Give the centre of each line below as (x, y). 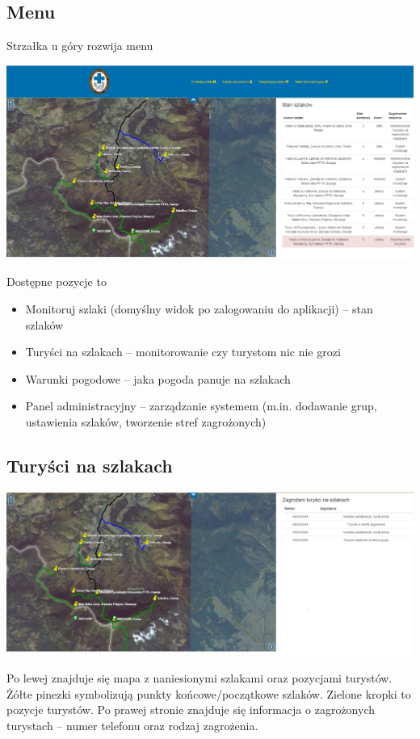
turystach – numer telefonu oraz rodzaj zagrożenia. (132, 725)
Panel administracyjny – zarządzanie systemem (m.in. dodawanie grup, (201, 406)
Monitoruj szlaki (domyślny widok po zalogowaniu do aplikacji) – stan (199, 308)
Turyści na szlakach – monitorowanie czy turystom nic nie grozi (183, 352)
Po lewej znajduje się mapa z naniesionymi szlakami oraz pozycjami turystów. (199, 678)
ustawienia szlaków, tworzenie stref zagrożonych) (146, 421)
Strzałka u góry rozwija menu (80, 46)
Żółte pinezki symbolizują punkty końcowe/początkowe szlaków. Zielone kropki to (209, 693)
